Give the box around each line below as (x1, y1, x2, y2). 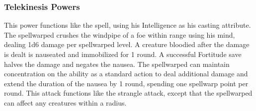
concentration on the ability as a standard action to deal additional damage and (4, 68, 248, 79)
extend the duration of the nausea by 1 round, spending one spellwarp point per (4, 78, 249, 88)
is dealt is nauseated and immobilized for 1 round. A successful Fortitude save (4, 49, 242, 59)
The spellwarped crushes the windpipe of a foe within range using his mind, (4, 29, 235, 40)
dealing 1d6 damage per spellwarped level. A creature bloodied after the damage (4, 39, 250, 50)
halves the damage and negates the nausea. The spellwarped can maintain (4, 58, 230, 69)
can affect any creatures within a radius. (4, 97, 127, 108)
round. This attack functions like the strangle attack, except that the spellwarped (4, 88, 253, 98)
